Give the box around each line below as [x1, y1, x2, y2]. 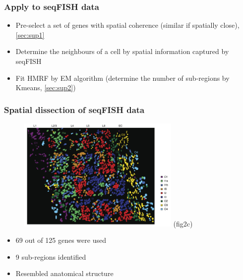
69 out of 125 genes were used [15, 235, 106, 245]
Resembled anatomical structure [15, 268, 114, 279]
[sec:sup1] [15, 29, 45, 40]
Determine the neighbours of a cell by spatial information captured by [15, 46, 229, 56]
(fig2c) [173, 218, 193, 228]
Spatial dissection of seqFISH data [4, 103, 145, 115]
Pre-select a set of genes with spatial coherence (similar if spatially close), [15, 20, 240, 30]
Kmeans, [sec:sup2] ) [15, 82, 76, 93]
